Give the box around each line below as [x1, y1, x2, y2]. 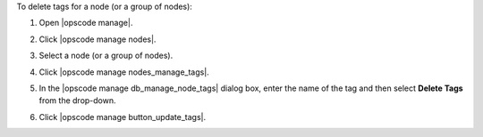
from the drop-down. [38, 95, 116, 106]
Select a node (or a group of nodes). [38, 50, 174, 61]
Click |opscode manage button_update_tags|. [38, 111, 207, 122]
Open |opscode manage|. [38, 18, 133, 28]
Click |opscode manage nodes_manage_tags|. [38, 67, 209, 77]
